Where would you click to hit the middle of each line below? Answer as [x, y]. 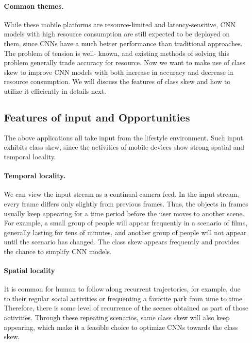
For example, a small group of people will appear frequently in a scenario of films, [126, 223]
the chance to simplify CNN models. [58, 251]
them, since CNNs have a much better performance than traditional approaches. [123, 43]
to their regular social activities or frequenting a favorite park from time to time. [124, 298]
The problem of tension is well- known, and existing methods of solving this [117, 53]
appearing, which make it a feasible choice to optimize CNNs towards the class [121, 327]
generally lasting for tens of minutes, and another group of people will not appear [125, 232]
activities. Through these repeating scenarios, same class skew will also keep [117, 317]
